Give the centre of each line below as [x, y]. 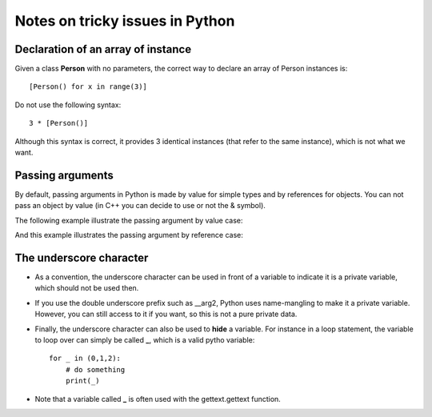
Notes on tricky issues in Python [125, 21]
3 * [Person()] [59, 123]
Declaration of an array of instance [103, 49]
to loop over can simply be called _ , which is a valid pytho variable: [145, 339]
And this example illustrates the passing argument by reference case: [129, 235]
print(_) [82, 381]
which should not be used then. [87, 288]
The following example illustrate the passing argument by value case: [129, 220]
